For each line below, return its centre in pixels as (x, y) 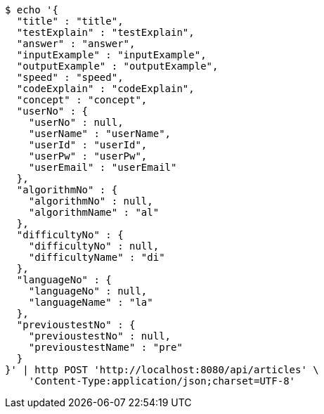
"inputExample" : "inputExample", (111, 55)
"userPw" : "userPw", (88, 156)
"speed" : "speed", (70, 77)
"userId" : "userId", (88, 145)
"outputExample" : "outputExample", (117, 66)
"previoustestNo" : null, (100, 336)
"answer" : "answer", (76, 44)
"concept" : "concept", (82, 100)
